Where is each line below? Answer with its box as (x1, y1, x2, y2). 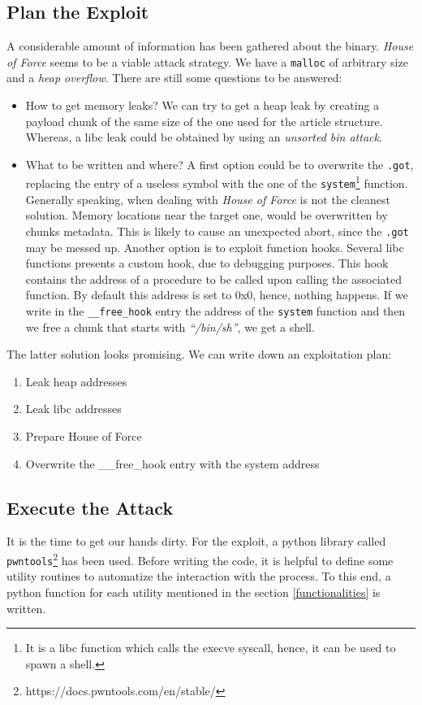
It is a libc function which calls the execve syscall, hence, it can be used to (25, 639, 396, 656)
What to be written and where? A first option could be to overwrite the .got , (25, 155, 414, 172)
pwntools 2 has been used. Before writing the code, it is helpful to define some (6, 550, 394, 568)
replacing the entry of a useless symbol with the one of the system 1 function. (25, 172, 408, 192)
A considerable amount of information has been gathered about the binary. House (6, 37, 414, 54)
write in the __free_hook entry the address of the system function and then (25, 302, 406, 320)
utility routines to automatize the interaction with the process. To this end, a (6, 568, 391, 585)
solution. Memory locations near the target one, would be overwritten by (25, 207, 388, 224)
